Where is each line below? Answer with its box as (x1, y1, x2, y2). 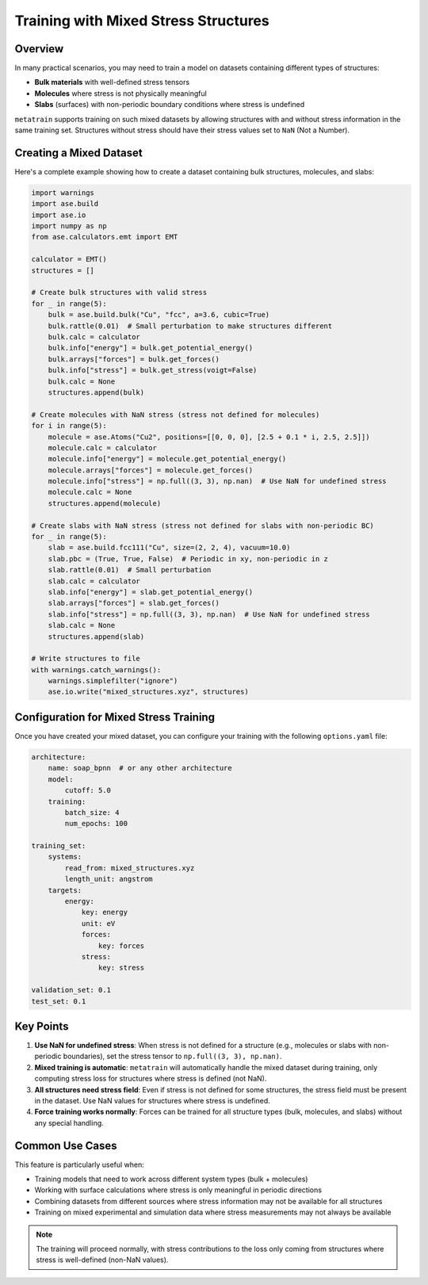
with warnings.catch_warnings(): (31, 665, 162, 674)
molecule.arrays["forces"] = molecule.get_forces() (48, 465, 254, 475)
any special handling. (34, 1118, 105, 1127)
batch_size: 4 (64, 808, 120, 817)
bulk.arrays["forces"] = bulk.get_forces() (48, 354, 220, 364)
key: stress (97, 963, 145, 973)
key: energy (81, 908, 128, 917)
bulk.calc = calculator (48, 332, 140, 341)
